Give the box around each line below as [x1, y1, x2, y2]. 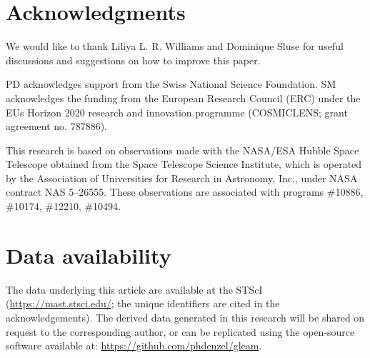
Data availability [6, 240, 171, 269]
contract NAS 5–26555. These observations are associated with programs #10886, [6, 184, 364, 199]
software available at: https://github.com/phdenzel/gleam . [6, 338, 262, 353]
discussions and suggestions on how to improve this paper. [6, 52, 261, 67]
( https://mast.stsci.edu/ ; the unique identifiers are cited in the [6, 296, 280, 311]
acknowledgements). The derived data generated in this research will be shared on [6, 309, 365, 324]
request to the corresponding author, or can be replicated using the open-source [6, 324, 355, 339]
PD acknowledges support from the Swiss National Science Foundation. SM [6, 76, 336, 91]
